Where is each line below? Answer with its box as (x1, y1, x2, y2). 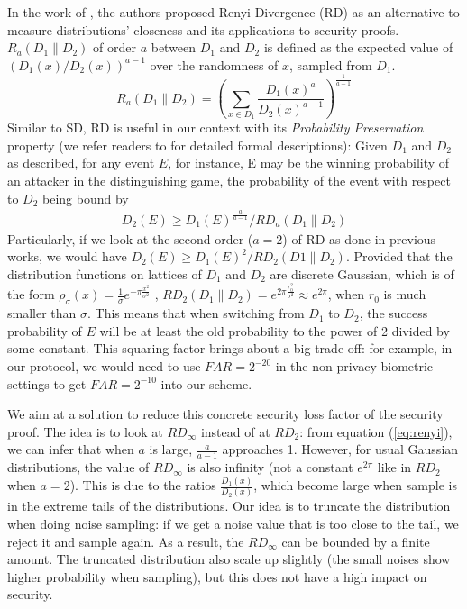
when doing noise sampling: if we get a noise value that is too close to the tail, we (7, 514, 459, 533)
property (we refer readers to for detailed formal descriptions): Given (7, 135, 388, 154)
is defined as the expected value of (263, 38, 453, 57)
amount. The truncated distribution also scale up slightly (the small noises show (7, 550, 451, 568)
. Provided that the (345, 247, 453, 266)
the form (7, 285, 55, 304)
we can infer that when (7, 440, 134, 459)
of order (93, 38, 136, 57)
